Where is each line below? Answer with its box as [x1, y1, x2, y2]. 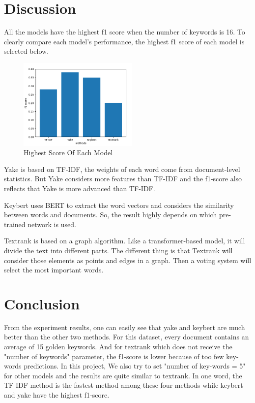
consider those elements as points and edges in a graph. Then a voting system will [4, 255, 252, 265]
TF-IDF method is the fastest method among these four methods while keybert [4, 380, 243, 390]
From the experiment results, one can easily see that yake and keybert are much [4, 322, 245, 332]
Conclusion [4, 293, 80, 313]
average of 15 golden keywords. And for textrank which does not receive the [4, 341, 232, 352]
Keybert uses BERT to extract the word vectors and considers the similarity [4, 200, 234, 210]
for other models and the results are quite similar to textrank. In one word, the [4, 370, 242, 380]
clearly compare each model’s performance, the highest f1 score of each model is [4, 36, 245, 46]
